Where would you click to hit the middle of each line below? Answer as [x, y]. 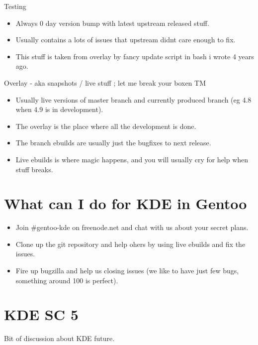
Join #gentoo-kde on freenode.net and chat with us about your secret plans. [132, 227]
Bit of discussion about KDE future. [59, 338]
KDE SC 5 [41, 314]
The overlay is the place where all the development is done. [106, 126]
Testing [15, 6]
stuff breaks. [34, 169]
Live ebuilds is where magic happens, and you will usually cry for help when [132, 159]
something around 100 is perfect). [67, 280]
